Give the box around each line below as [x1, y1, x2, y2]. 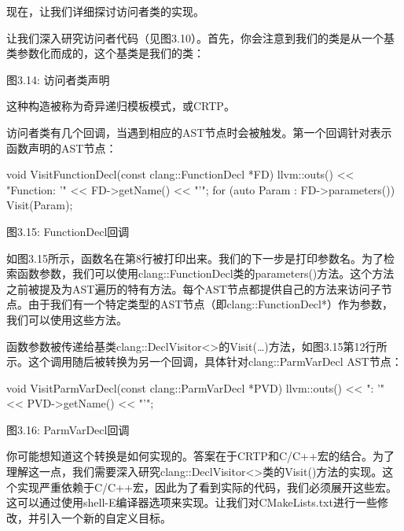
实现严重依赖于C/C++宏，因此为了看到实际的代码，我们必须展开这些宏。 [17, 478, 397, 495]
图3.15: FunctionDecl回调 [6, 223, 130, 239]
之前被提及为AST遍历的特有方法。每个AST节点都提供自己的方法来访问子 [6, 280, 381, 297]
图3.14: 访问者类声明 [6, 71, 110, 87]
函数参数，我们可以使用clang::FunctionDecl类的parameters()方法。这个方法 [17, 265, 395, 282]
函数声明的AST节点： [6, 139, 117, 156]
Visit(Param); [6, 197, 73, 213]
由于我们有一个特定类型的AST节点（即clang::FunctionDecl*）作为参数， [28, 296, 393, 312]
